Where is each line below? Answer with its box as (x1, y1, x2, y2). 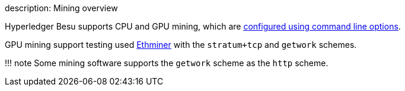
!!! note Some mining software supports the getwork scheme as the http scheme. (5, 58, 329, 68)
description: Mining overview (5, 3, 118, 13)
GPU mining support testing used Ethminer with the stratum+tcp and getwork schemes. (5, 40, 357, 50)
